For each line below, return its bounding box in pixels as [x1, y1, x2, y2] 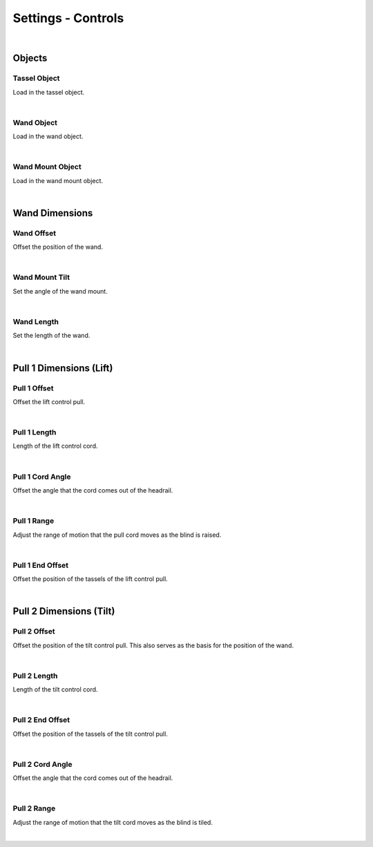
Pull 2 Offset [12, 627, 55, 636]
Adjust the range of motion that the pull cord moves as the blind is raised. [12, 531, 222, 539]
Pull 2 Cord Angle [12, 759, 73, 769]
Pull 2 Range [12, 803, 56, 813]
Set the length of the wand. [12, 332, 90, 340]
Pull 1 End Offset [12, 560, 69, 570]
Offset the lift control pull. [12, 397, 86, 406]
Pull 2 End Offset [12, 715, 70, 725]
